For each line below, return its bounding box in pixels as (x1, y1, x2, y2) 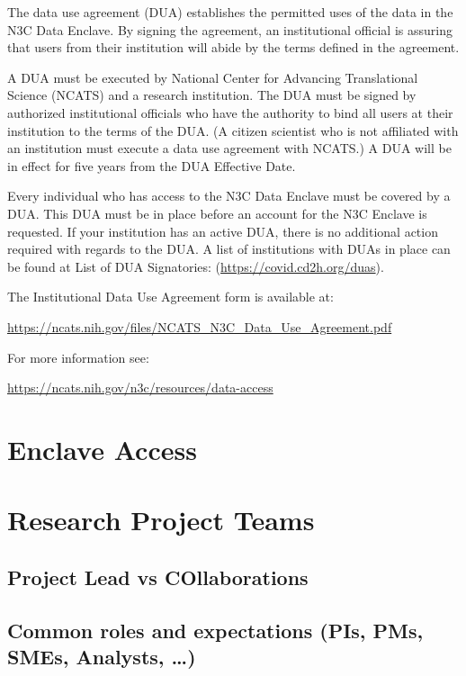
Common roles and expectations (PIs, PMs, (7, 616, 424, 644)
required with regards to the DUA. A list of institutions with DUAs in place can (7, 239, 451, 258)
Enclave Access (7, 430, 197, 467)
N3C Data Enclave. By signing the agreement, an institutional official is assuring (7, 20, 453, 39)
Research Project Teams (7, 501, 315, 538)
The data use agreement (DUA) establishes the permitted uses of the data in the (7, 3, 453, 21)
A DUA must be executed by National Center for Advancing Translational (7, 68, 418, 86)
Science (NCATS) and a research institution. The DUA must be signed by (7, 86, 417, 104)
